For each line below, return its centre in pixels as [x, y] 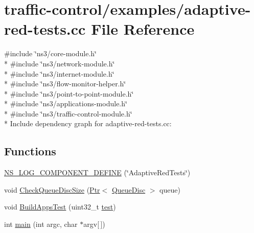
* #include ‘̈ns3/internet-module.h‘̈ [59, 73]
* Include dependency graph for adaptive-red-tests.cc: [88, 123]
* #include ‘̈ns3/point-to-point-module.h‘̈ [69, 93]
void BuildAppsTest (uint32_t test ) [60, 207]
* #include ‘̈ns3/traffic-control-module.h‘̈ [68, 113]
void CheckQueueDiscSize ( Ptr [52, 189]
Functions [30, 151]
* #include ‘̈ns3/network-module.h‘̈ [60, 63]
